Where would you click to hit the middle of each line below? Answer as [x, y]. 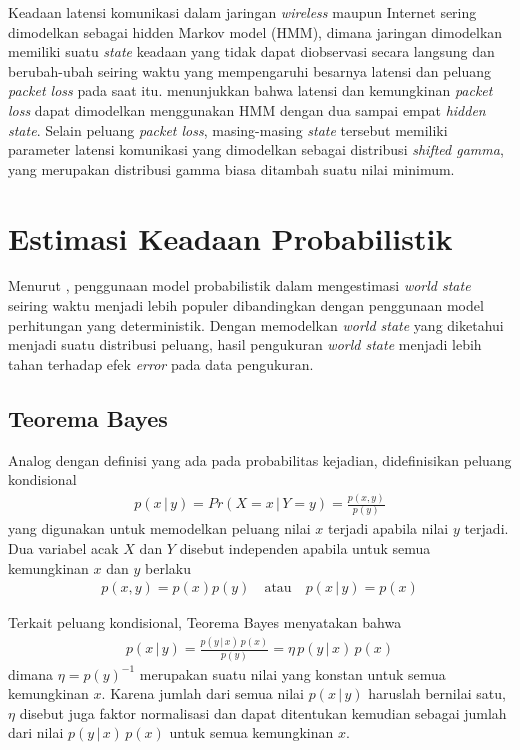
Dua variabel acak [63, 548]
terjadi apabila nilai [388, 528]
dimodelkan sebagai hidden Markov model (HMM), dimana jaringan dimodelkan [255, 31]
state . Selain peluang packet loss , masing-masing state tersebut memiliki [228, 129]
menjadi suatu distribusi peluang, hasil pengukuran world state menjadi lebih [245, 344]
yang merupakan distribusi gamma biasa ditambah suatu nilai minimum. [231, 168]
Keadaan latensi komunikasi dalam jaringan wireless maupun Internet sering [242, 12]
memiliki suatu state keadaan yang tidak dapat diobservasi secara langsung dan [251, 51]
